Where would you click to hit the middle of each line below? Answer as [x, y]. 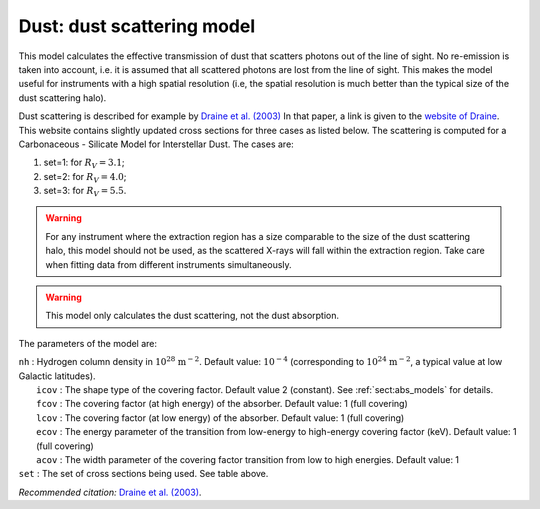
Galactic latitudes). [57, 376]
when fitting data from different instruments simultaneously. [168, 264]
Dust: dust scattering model [137, 26]
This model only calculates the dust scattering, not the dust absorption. [192, 316]
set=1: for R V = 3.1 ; [84, 163]
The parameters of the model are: [88, 343]
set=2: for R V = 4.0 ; [85, 177]
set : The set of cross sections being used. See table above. [143, 474]
